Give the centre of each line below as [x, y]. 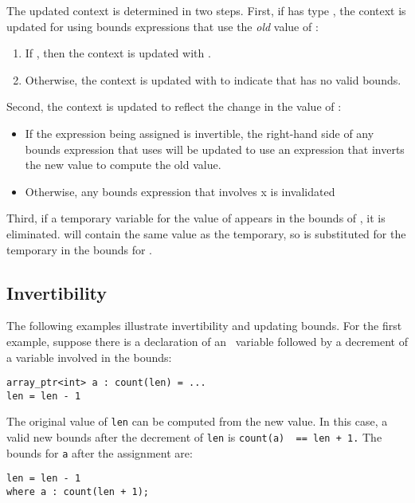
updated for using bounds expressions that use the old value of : [162, 26]
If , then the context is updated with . [118, 53]
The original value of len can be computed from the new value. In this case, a [197, 421]
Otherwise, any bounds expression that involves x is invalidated [180, 191]
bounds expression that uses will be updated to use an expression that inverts [215, 149]
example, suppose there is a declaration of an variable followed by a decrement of [207, 341]
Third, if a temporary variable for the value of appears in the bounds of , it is [196, 218]
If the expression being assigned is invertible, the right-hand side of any [200, 133]
